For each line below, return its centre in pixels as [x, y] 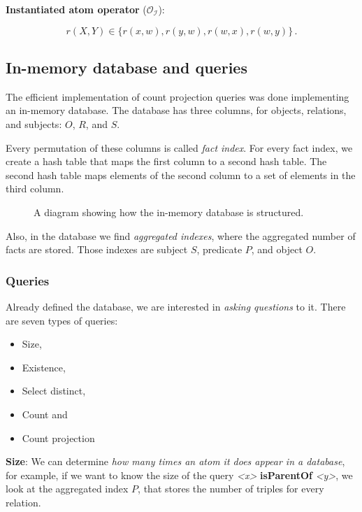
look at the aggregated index [67, 489]
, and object [277, 249]
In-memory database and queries [126, 67]
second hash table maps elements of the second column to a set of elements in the [181, 175]
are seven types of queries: [62, 320]
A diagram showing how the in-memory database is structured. [169, 212]
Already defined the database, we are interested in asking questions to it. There [176, 306]
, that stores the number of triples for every [231, 489]
